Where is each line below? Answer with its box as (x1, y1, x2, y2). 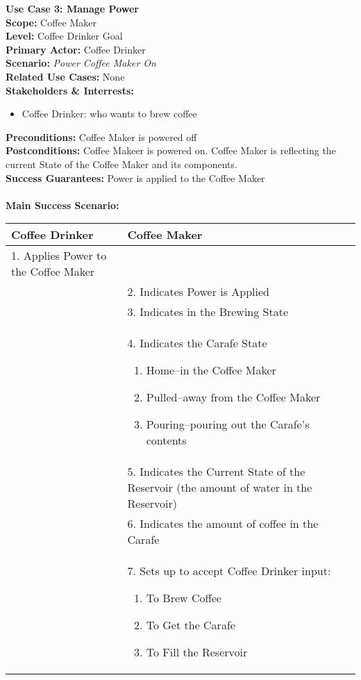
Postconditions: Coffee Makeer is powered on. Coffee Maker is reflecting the (6, 143, 336, 158)
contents (146, 432, 187, 449)
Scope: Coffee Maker (6, 15, 96, 29)
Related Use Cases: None (6, 69, 125, 83)
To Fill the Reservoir (146, 644, 248, 661)
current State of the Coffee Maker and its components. (6, 156, 237, 171)
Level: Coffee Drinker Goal (6, 28, 123, 43)
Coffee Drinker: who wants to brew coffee (22, 106, 197, 121)
